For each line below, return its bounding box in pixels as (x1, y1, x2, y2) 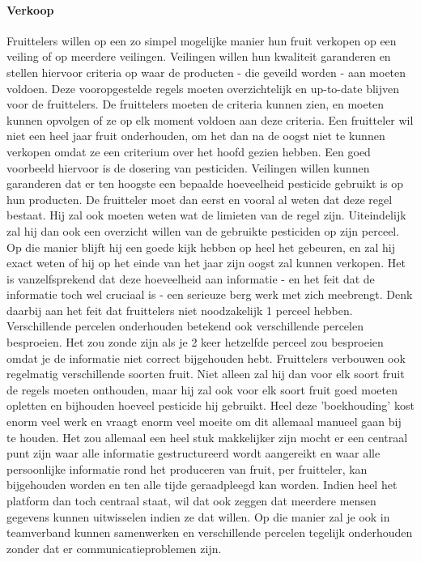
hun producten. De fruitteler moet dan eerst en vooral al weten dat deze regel (6, 190, 393, 207)
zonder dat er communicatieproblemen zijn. (6, 539, 222, 556)
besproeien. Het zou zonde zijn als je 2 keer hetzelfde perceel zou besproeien (6, 334, 384, 351)
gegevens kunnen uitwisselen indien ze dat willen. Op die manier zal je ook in (6, 508, 390, 525)
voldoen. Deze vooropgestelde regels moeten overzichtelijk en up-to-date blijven (6, 79, 399, 96)
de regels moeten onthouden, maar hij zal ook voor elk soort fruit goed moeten (6, 381, 398, 398)
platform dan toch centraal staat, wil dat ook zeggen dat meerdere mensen (6, 492, 376, 509)
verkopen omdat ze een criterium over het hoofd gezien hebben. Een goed (6, 143, 371, 160)
